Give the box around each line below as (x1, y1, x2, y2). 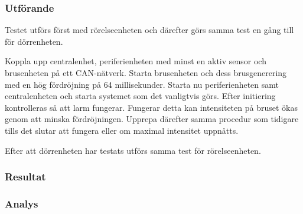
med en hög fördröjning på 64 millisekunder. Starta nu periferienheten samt (5, 78, 279, 90)
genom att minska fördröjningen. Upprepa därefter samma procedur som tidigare (5, 113, 299, 125)
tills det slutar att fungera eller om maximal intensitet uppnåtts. (5, 124, 239, 136)
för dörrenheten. (5, 35, 63, 47)
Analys (5, 196, 38, 210)
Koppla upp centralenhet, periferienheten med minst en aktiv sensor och (5, 55, 266, 67)
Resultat (5, 169, 46, 184)
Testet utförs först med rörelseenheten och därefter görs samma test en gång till (5, 24, 294, 36)
